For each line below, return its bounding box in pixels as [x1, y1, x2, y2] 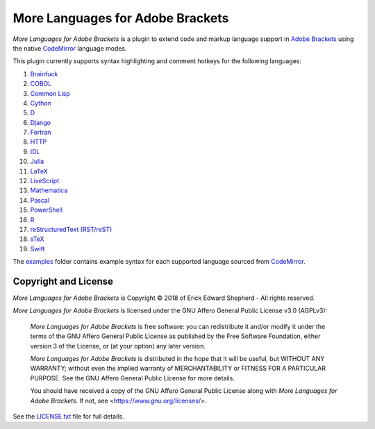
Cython [30, 99, 51, 107]
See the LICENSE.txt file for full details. [12, 412, 124, 420]
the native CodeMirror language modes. [12, 44, 128, 52]
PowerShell [30, 205, 62, 214]
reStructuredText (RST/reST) [30, 225, 112, 233]
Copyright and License [12, 275, 114, 287]
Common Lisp [30, 89, 71, 97]
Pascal [30, 196, 50, 204]
